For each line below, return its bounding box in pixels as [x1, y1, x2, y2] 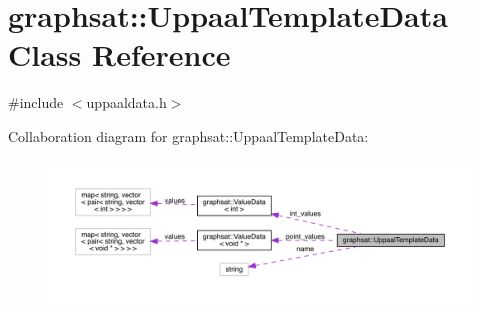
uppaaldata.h [86, 92, 167, 113]
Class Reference [8, 34, 231, 75]
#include [8, 92, 64, 113]
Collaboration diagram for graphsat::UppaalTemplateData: [8, 125, 369, 146]
